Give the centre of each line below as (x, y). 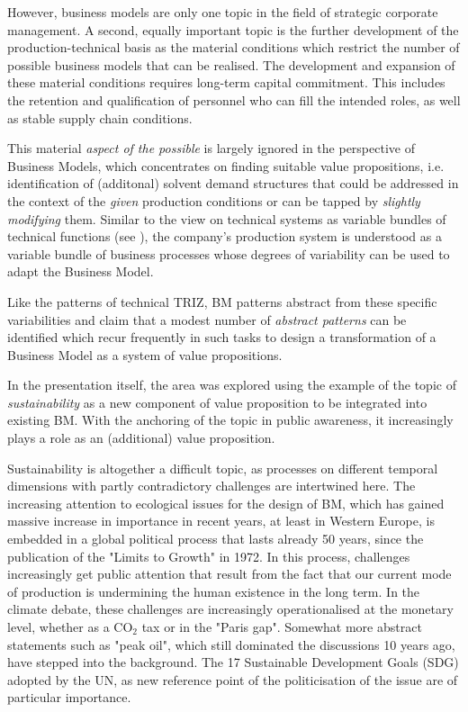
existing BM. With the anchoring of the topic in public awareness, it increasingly (230, 420)
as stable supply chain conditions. (100, 117)
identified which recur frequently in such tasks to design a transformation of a (222, 337)
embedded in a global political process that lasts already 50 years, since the (216, 539)
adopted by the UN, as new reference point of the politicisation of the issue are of (233, 679)
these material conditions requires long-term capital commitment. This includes (226, 82)
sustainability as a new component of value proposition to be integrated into (217, 402)
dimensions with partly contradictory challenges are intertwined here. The (211, 486)
